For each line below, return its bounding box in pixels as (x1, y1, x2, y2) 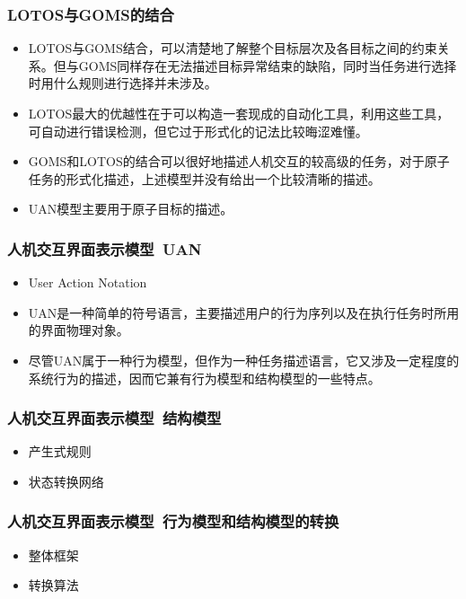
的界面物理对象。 (28, 321, 129, 339)
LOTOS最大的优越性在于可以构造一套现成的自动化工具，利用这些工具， (28, 104, 450, 122)
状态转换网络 (28, 471, 104, 490)
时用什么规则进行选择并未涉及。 (28, 74, 217, 92)
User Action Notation (28, 273, 147, 292)
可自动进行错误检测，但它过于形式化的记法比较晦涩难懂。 (28, 121, 368, 140)
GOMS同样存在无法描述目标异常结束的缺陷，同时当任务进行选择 (78, 56, 457, 75)
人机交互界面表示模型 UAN (7, 237, 202, 260)
